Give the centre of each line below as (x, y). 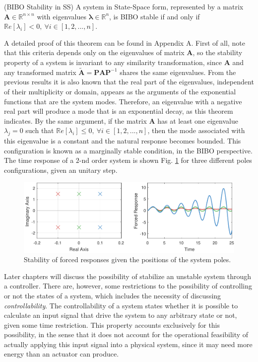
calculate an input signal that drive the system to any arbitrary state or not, (121, 315)
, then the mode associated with (196, 130)
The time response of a (39, 160)
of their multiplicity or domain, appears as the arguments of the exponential (120, 91)
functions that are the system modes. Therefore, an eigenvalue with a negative (123, 101)
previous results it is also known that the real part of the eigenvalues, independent (129, 82)
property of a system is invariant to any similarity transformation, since (113, 62)
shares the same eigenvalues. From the (178, 72)
